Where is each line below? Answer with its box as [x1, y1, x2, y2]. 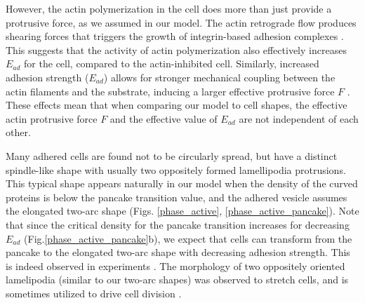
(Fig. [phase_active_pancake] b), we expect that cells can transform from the [24, 231, 352, 245]
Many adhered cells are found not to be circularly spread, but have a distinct [6, 148, 338, 163]
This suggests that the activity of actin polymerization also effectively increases [6, 42, 347, 57]
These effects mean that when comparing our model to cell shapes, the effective [6, 97, 347, 112]
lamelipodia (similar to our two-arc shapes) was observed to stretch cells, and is [6, 272, 349, 287]
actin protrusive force [6, 111, 98, 126]
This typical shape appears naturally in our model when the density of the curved [6, 176, 358, 191]
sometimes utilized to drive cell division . [6, 285, 182, 300]
